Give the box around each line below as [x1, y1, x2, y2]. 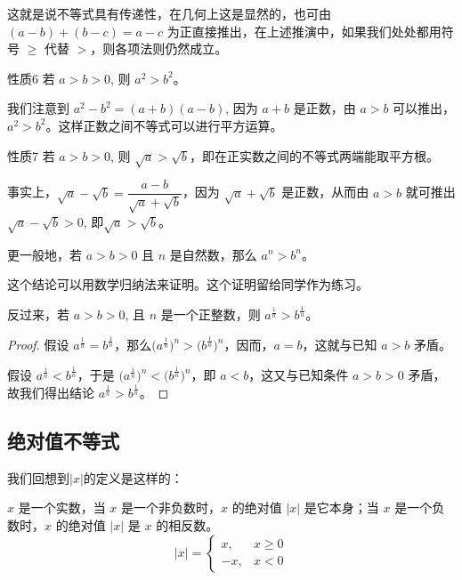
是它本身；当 [304, 498, 379, 517]
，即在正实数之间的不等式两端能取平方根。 [189, 146, 439, 165]
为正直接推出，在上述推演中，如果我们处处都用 [166, 21, 442, 40]
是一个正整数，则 [160, 305, 261, 324]
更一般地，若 [7, 245, 82, 263]
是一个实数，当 [18, 498, 106, 517]
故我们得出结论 [7, 383, 94, 401]
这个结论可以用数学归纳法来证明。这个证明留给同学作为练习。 [7, 275, 369, 294]
